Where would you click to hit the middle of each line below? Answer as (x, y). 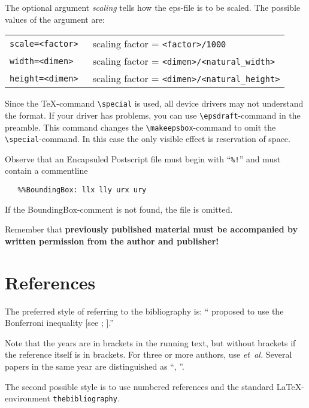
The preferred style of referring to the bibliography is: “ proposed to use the (144, 311)
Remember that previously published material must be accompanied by (152, 229)
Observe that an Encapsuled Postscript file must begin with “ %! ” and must (143, 158)
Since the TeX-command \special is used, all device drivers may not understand (154, 103)
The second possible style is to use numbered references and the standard (140, 386)
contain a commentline (46, 170)
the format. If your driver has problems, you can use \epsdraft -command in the (153, 115)
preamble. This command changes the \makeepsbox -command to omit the (140, 127)
